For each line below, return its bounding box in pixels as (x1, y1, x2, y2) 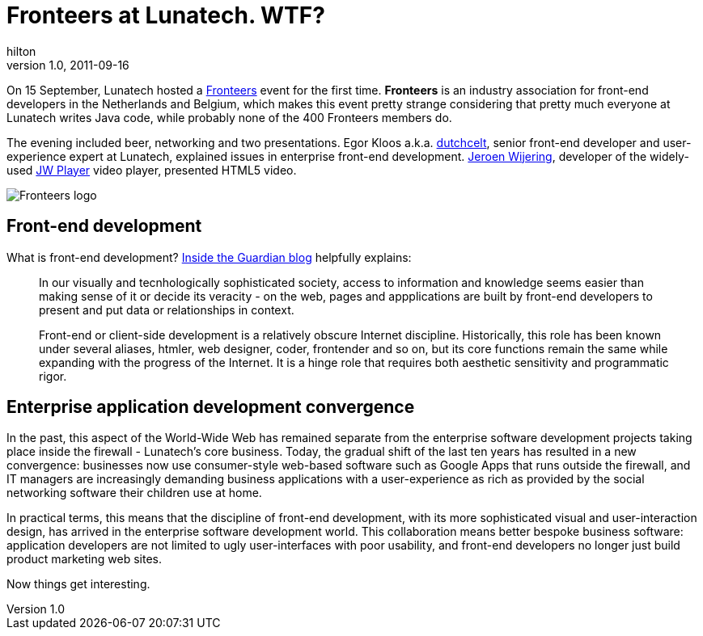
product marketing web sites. (6, 552, 162, 567)
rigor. (39, 369, 67, 383)
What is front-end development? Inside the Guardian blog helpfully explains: (6, 250, 412, 264)
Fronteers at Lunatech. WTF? (6, 2, 325, 29)
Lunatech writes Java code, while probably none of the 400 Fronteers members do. (6, 110, 452, 124)
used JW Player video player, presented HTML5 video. (6, 162, 297, 177)
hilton (6, 44, 36, 58)
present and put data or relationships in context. (39, 302, 294, 317)
